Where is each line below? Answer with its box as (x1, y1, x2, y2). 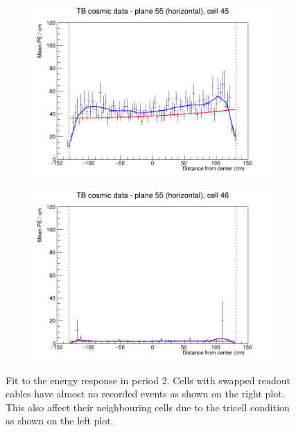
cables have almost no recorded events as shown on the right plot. (6, 386, 285, 401)
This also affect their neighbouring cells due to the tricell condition (6, 399, 290, 414)
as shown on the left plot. (6, 413, 114, 428)
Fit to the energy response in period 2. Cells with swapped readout (6, 372, 290, 387)
